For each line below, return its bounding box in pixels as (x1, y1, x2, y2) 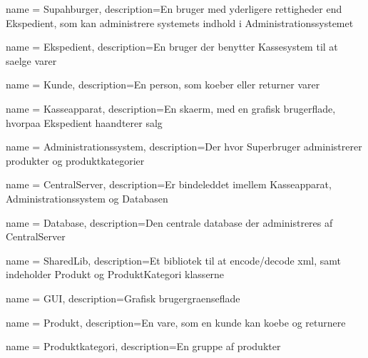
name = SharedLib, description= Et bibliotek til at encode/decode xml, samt (6, 252, 342, 267)
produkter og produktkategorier (6, 153, 145, 168)
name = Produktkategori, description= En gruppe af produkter (6, 339, 281, 354)
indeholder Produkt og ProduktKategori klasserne (6, 267, 225, 282)
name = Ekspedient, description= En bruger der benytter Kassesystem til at (6, 39, 338, 54)
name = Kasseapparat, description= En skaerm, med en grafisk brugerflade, (6, 101, 336, 116)
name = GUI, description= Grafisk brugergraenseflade (6, 290, 240, 305)
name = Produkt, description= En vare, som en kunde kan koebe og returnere (6, 314, 346, 329)
